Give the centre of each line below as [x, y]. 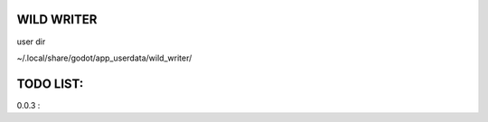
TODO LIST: [50, 84]
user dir [31, 42]
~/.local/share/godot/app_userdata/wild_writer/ [104, 58]
